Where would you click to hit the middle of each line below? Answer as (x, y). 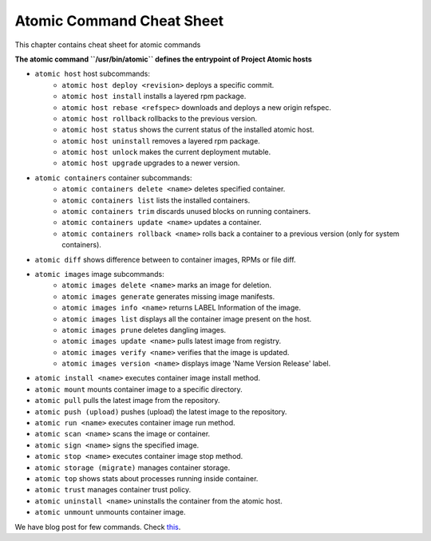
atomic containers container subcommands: (113, 178)
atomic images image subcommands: (100, 274)
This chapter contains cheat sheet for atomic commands (108, 45)
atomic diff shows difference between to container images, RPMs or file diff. (165, 259)
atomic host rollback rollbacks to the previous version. (160, 118)
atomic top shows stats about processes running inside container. (146, 478)
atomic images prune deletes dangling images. (144, 330)
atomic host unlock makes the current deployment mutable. (166, 152)
